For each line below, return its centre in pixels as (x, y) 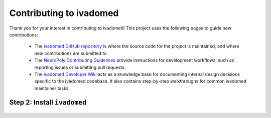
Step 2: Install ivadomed (48, 102)
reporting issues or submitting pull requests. (80, 67)
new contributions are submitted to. (71, 53)
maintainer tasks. (52, 88)
